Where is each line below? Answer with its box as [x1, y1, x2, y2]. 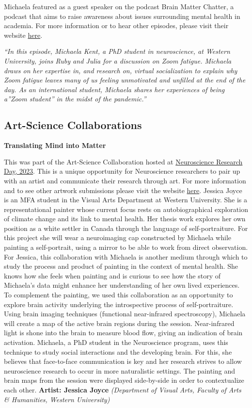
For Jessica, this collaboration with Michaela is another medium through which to [4, 251, 248, 261]
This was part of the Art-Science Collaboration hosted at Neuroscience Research [4, 156, 243, 166]
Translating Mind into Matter [4, 140, 106, 150]
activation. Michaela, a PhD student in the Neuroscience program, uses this [4, 337, 228, 347]
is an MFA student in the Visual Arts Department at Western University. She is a [4, 195, 247, 205]
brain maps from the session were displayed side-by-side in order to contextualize [4, 375, 244, 385]
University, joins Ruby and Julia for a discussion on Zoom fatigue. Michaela [4, 55, 232, 65]
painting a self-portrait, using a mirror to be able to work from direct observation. [4, 242, 248, 252]
